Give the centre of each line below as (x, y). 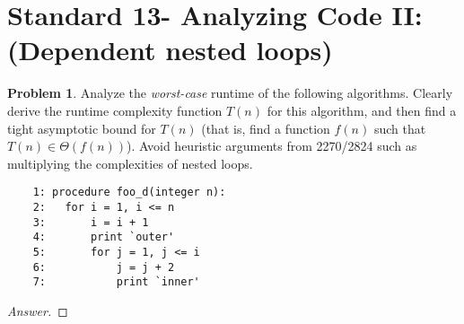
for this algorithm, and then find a (362, 110)
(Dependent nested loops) (170, 50)
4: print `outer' (104, 237)
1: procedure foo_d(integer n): (129, 193)
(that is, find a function (266, 128)
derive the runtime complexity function (115, 110)
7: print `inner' (116, 282)
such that (400, 128)
